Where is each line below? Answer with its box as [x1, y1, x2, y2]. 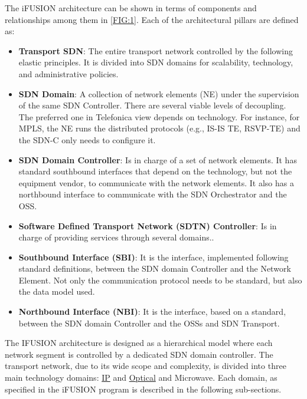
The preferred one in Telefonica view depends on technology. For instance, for [18, 110, 300, 123]
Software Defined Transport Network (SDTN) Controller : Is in [18, 219, 277, 232]
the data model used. [18, 285, 95, 298]
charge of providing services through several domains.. [18, 231, 214, 243]
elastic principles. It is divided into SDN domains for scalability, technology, [18, 56, 293, 68]
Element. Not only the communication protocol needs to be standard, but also [18, 273, 302, 286]
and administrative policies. [18, 67, 119, 80]
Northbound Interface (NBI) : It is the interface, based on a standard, [18, 305, 286, 318]
